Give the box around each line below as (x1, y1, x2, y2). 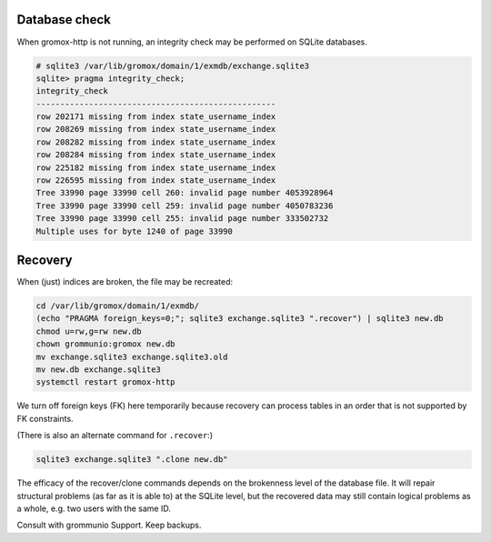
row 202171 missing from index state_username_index (35, 112, 276, 122)
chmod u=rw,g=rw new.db (35, 326, 143, 336)
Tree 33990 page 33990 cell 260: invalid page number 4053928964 (35, 187, 334, 198)
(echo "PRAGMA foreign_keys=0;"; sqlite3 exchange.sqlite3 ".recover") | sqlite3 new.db (35, 314, 445, 324)
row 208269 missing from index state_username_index (35, 124, 276, 135)
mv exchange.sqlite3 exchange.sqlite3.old (35, 351, 228, 362)
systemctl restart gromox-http (35, 377, 176, 387)
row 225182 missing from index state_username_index (35, 162, 276, 173)
